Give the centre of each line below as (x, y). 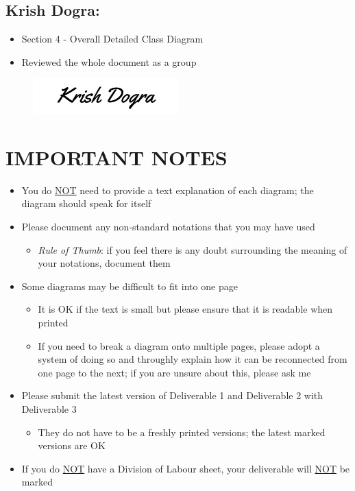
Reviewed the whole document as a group (109, 61)
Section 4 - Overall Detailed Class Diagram (112, 39)
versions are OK (72, 445)
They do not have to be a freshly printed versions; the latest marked (182, 432)
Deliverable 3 (49, 408)
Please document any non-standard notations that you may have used (168, 226)
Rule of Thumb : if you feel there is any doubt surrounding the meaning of (193, 249)
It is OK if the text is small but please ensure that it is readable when (185, 309)
